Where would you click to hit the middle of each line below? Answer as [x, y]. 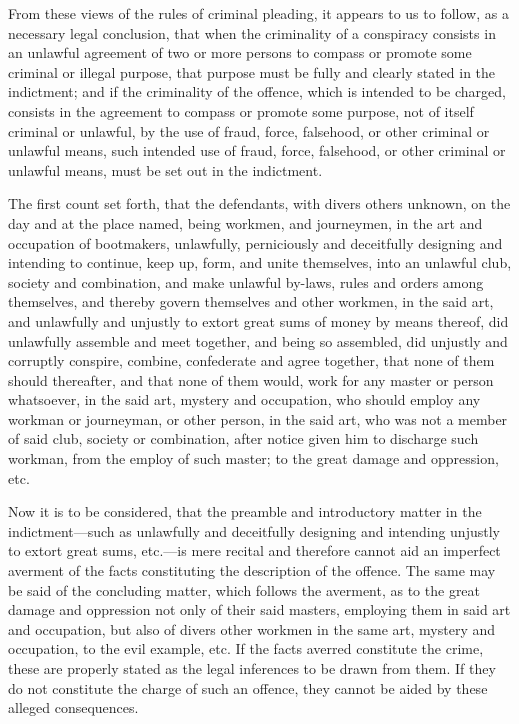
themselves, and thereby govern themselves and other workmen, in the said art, [251, 301]
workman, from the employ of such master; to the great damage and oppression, [253, 458]
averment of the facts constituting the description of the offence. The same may [252, 570]
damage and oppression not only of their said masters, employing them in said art [259, 609]
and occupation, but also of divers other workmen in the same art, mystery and [252, 628]
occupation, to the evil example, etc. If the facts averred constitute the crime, [246, 648]
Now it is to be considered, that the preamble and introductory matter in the [245, 511]
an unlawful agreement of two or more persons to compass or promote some [240, 52]
